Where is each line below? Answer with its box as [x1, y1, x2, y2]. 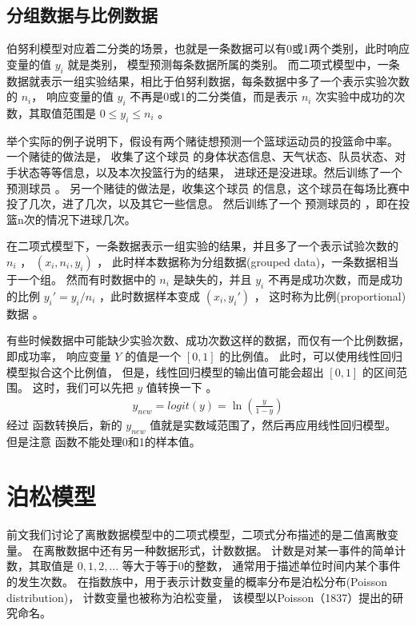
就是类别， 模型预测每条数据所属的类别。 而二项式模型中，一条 [67, 55, 400, 72]
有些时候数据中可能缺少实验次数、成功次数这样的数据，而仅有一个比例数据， [6, 332, 410, 349]
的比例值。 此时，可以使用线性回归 [219, 347, 403, 364]
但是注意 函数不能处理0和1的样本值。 [6, 433, 201, 449]
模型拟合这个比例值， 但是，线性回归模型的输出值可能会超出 [6, 363, 324, 380]
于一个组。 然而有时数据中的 [6, 270, 156, 287]
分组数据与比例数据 [6, 2, 158, 27]
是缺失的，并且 [173, 270, 252, 287]
